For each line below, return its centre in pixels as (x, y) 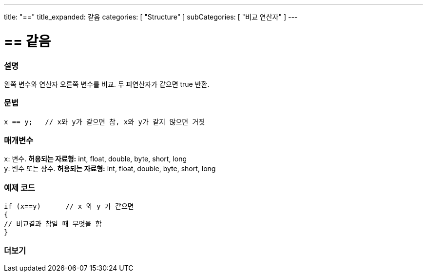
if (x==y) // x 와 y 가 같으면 (69, 207)
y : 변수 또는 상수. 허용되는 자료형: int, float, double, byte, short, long (110, 169)
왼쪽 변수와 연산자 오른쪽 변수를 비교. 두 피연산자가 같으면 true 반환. (107, 84)
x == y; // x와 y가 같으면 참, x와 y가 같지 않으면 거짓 (105, 122)
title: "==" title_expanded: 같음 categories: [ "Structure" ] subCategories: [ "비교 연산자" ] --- (151, 17)
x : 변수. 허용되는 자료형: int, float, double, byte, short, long (95, 159)
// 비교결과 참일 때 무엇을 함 (53, 224)
